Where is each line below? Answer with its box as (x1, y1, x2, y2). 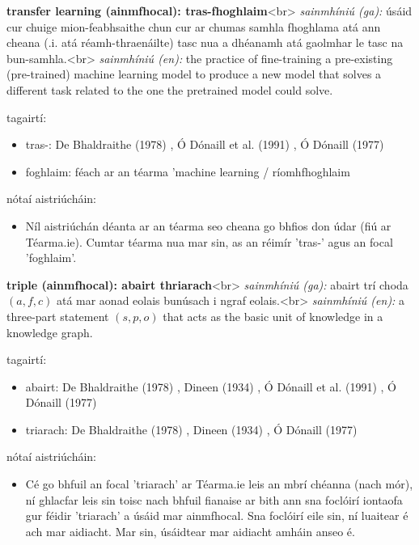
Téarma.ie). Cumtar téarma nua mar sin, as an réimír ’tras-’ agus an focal (25, 233, 393, 250)
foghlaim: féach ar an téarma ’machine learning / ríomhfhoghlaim (25, 163, 350, 180)
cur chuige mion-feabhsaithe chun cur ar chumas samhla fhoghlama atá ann (6, 18, 381, 35)
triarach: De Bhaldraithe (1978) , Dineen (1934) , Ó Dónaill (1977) (25, 420, 358, 437)
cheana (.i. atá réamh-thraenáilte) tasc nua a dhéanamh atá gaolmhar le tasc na (6, 34, 404, 51)
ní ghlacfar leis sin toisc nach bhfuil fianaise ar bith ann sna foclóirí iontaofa (25, 491, 403, 508)
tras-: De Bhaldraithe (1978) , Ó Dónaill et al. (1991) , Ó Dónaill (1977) (25, 136, 384, 153)
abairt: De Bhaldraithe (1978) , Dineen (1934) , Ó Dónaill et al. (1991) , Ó (25, 378, 397, 395)
